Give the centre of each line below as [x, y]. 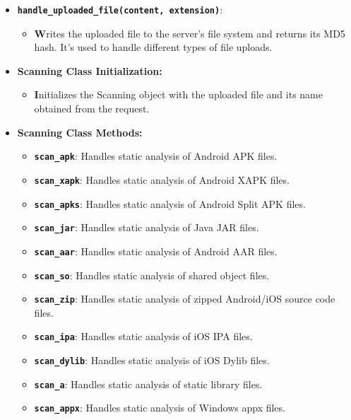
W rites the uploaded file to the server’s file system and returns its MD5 [190, 33]
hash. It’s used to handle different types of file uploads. [153, 47]
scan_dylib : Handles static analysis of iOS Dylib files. [152, 360]
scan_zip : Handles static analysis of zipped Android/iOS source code [185, 299]
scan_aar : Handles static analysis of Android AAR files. [156, 251]
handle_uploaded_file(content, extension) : [120, 9]
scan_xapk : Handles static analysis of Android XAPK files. [162, 179]
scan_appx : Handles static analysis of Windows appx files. [160, 408]
